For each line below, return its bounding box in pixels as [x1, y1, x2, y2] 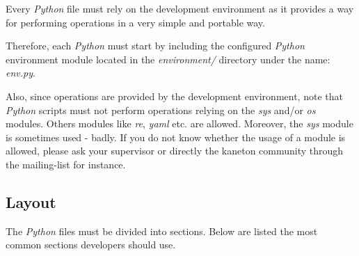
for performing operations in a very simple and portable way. [6, 15, 265, 29]
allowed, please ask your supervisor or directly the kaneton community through [6, 143, 344, 158]
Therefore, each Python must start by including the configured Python [6, 38, 305, 53]
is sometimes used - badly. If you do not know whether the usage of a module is [6, 129, 346, 144]
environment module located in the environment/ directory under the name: [6, 51, 330, 66]
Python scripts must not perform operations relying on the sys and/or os [6, 102, 316, 117]
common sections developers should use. [6, 237, 176, 252]
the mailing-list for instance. [6, 157, 126, 171]
